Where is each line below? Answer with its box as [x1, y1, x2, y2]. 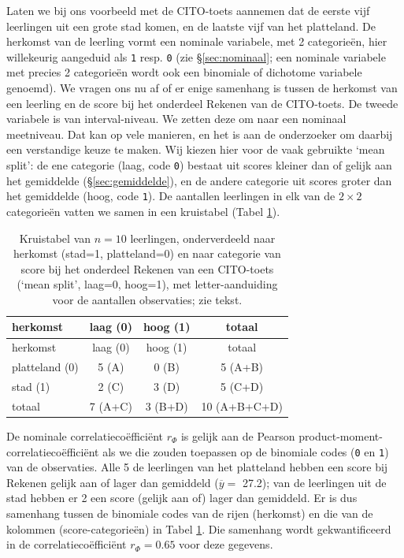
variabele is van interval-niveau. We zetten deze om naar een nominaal [6, 110, 347, 127]
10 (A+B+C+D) [201, 397, 283, 414]
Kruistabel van [19, 229, 91, 246]
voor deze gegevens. [179, 536, 273, 552]
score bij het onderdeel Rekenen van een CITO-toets [20, 260, 274, 277]
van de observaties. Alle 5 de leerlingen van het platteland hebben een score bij [6, 459, 388, 475]
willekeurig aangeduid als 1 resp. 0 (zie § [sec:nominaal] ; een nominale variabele [6, 48, 386, 65]
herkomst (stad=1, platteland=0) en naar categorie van [13, 245, 281, 262]
